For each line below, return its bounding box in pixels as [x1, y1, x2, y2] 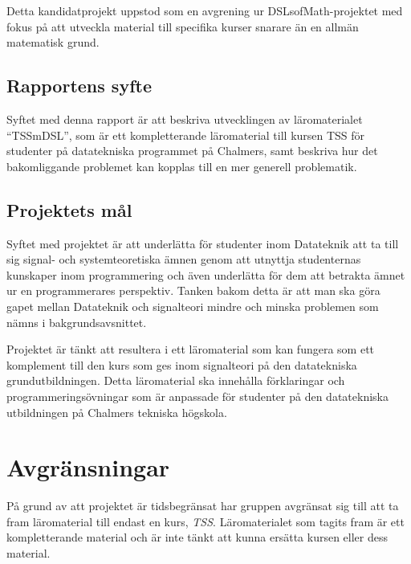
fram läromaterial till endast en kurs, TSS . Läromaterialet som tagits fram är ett [6, 513, 405, 529]
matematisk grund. [6, 34, 100, 51]
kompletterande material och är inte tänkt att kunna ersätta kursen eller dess [6, 529, 388, 546]
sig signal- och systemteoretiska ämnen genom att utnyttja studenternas [6, 251, 361, 268]
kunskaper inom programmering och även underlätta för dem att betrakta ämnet [6, 266, 405, 283]
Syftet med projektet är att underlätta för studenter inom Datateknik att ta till [6, 235, 399, 251]
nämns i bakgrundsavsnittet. [6, 313, 147, 330]
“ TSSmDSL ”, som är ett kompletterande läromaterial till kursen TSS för [6, 126, 365, 143]
